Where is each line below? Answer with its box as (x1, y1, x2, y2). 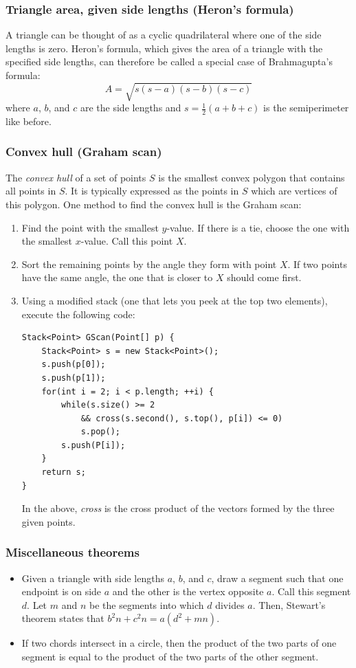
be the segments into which (89, 597, 204, 612)
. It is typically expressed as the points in (65, 183, 239, 198)
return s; (41, 467, 86, 478)
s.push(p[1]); (41, 372, 106, 383)
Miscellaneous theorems (5, 544, 140, 561)
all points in (5, 183, 56, 198)
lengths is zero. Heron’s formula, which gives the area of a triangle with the (5, 41, 323, 55)
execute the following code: (21, 307, 135, 321)
